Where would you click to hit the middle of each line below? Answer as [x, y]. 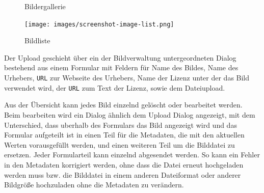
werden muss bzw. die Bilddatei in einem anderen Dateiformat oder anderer [123, 174]
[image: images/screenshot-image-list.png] [99, 24]
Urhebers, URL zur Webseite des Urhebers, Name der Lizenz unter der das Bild [127, 78]
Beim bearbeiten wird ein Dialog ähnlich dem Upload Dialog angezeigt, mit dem [130, 114]
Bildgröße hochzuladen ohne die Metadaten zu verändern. [94, 185]
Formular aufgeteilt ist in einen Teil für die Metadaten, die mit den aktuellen [124, 135]
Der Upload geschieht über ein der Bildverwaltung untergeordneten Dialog [120, 57]
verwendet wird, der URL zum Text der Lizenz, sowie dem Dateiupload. [115, 87]
